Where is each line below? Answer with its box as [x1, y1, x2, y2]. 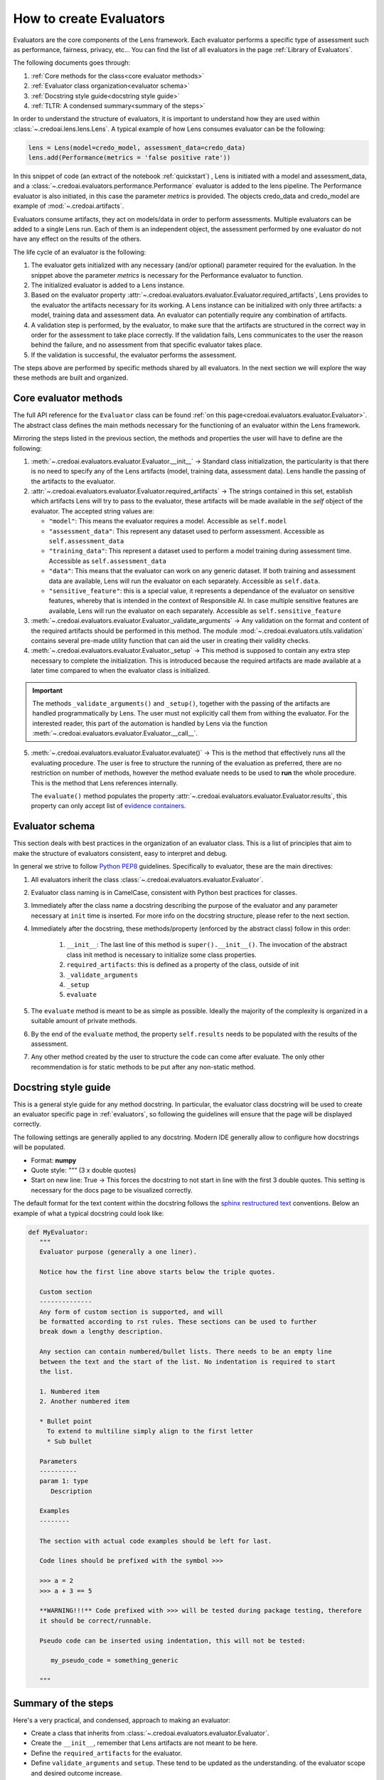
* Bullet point [39, 1417, 92, 1425]
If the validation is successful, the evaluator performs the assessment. [31, 350, 237, 359]
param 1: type [39, 1477, 89, 1485]
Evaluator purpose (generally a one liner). [39, 1248, 197, 1256]
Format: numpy [31, 1156, 77, 1164]
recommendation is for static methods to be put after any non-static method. [31, 1062, 256, 1071]
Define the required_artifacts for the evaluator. [31, 1749, 183, 1757]
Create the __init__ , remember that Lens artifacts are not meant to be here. [31, 1739, 258, 1747]
